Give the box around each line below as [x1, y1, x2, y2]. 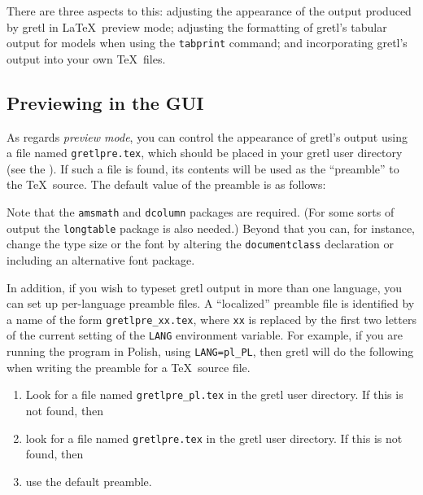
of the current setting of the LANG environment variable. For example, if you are [7, 326, 403, 344]
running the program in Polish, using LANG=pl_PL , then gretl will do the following [7, 343, 414, 360]
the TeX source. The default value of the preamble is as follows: [7, 176, 326, 193]
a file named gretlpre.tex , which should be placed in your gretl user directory [7, 144, 403, 161]
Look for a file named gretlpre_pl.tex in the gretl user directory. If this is [25, 386, 403, 403]
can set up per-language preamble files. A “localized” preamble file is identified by [7, 295, 415, 312]
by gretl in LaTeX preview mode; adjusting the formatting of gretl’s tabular [7, 18, 387, 35]
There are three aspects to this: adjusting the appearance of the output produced [7, 2, 412, 19]
